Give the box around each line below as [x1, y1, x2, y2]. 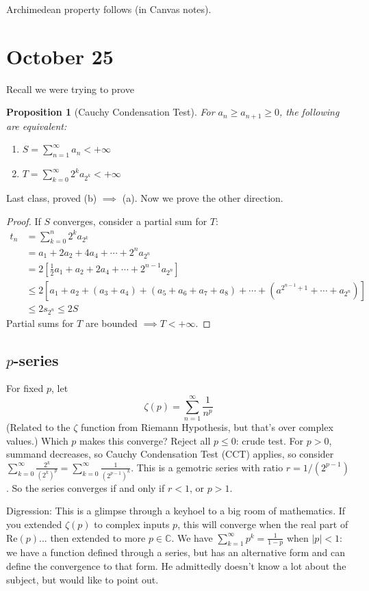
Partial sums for [6, 315, 74, 330]
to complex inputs [94, 517, 170, 531]
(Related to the [6, 420, 71, 434]
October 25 [6, 42, 114, 70]
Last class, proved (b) [6, 190, 97, 205]
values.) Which [6, 433, 68, 447]
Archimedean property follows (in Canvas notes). [6, 2, 212, 16]
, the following [279, 105, 340, 119]
